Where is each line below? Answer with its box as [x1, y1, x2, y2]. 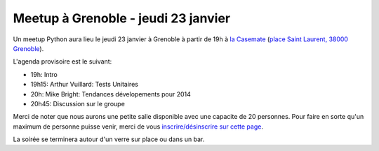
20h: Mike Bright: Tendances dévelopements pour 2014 [30, 89, 191, 98]
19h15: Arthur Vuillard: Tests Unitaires [30, 80, 138, 89]
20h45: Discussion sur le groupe [30, 99, 126, 108]
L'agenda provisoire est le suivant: [13, 57, 112, 66]
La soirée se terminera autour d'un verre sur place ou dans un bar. [13, 135, 205, 143]
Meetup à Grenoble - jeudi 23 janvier [13, 10, 231, 26]
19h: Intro [30, 70, 58, 78]
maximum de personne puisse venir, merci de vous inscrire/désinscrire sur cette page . [13, 122, 263, 131]
